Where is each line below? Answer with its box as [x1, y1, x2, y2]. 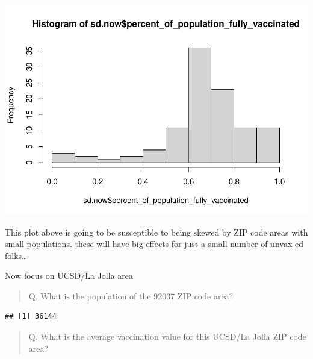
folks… [5, 249, 28, 261]
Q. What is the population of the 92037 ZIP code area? [28, 289, 234, 302]
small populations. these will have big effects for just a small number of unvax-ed [5, 237, 303, 250]
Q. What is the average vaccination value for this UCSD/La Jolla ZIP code [28, 330, 306, 343]
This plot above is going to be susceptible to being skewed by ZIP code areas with [5, 225, 308, 238]
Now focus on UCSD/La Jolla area [5, 269, 134, 282]
